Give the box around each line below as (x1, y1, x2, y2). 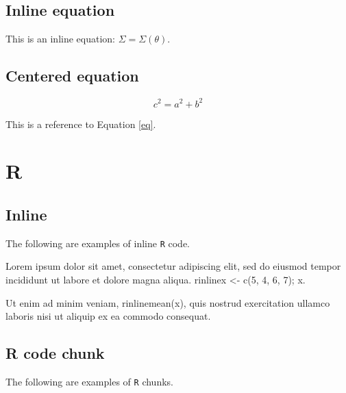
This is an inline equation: (5, 31, 116, 46)
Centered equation (5, 65, 139, 86)
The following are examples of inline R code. (5, 236, 190, 250)
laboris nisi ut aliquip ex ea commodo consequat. (5, 309, 211, 323)
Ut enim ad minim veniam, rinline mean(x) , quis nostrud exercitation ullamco (5, 295, 330, 309)
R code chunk (5, 342, 105, 364)
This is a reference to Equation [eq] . (5, 116, 156, 131)
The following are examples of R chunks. (5, 374, 173, 388)
